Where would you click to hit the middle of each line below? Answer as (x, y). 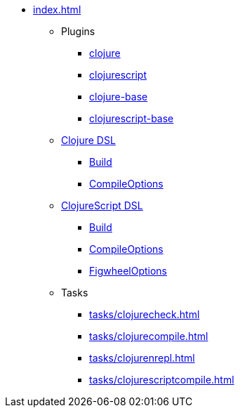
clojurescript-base (132, 118)
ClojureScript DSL (102, 205)
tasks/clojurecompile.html (149, 336)
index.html (57, 9)
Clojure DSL (88, 140)
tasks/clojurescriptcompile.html (162, 380)
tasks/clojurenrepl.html (142, 358)
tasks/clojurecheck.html (145, 314)
